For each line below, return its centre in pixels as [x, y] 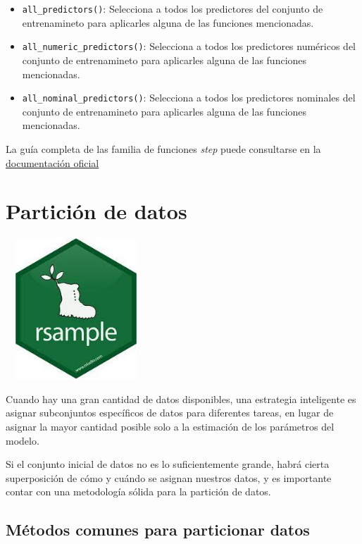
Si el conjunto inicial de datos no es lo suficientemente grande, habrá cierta [168, 464]
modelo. [23, 440]
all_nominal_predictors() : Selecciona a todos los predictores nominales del [189, 98]
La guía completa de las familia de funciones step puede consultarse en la [163, 148]
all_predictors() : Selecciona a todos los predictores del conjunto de [173, 8]
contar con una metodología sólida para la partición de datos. [138, 492]
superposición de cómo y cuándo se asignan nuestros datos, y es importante [169, 477]
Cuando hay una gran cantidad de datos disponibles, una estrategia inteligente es [181, 398]
